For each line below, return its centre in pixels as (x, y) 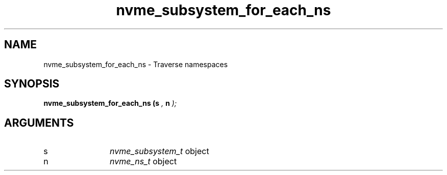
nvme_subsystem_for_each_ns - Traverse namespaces (136, 64)
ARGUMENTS (39, 123)
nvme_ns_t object (143, 162)
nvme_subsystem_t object (159, 151)
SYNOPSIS (32, 84)
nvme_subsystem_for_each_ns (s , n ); (110, 103)
